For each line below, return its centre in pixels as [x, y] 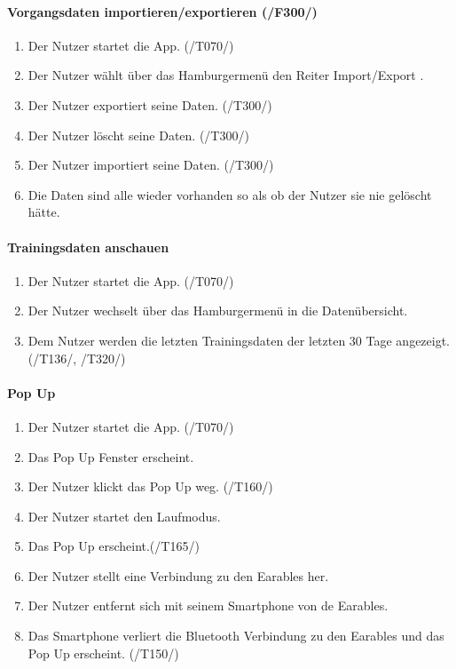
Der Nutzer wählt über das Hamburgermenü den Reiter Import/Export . [226, 75]
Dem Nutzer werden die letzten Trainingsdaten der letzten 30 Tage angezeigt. [239, 340]
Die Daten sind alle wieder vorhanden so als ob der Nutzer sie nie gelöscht [230, 194]
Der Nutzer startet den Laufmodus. [124, 516]
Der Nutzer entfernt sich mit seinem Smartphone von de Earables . [208, 605]
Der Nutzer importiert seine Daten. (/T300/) [151, 165]
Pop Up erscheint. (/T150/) [103, 653]
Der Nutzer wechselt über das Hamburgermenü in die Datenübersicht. [218, 311]
